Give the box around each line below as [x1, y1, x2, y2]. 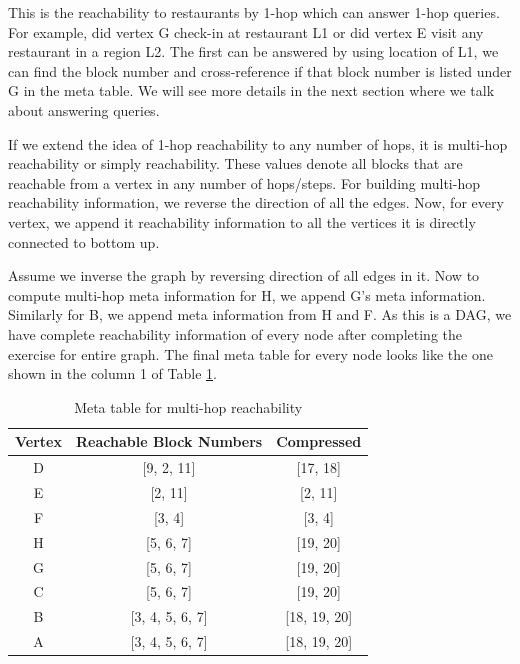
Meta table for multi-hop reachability [74, 396, 303, 417]
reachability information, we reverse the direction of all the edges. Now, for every [8, 192, 504, 213]
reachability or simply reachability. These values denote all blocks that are [8, 153, 463, 174]
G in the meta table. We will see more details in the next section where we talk [8, 80, 495, 101]
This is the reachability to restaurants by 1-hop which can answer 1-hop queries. [8, 2, 500, 22]
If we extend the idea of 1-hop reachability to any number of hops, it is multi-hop [8, 133, 508, 154]
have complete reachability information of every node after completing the [8, 323, 462, 344]
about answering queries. [8, 99, 160, 120]
